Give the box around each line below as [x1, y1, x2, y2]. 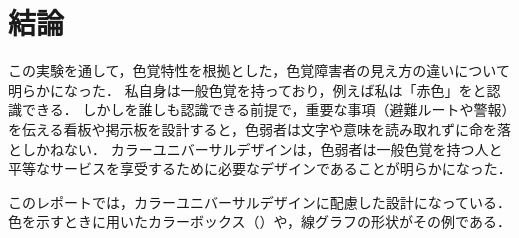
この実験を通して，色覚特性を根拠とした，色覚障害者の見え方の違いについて [8, 60, 510, 81]
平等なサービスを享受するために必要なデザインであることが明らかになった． [8, 158, 512, 179]
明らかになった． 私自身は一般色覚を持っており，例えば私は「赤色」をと [8, 79, 487, 100]
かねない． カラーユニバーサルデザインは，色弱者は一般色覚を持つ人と [35, 138, 503, 159]
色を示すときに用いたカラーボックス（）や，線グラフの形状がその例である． [8, 211, 511, 232]
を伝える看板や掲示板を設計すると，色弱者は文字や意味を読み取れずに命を [8, 118, 498, 139]
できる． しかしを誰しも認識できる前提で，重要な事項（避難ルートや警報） [21, 99, 509, 120]
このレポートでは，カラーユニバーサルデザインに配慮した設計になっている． [8, 191, 512, 212]
